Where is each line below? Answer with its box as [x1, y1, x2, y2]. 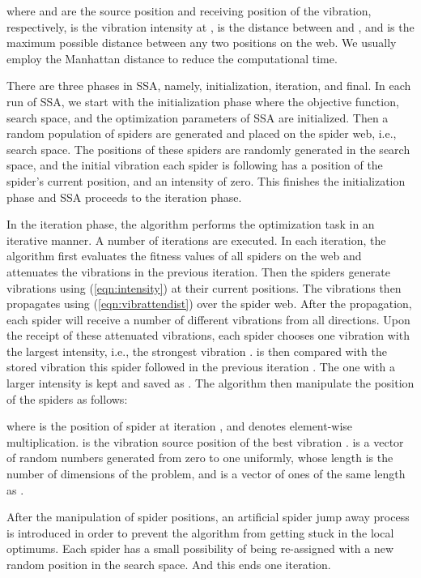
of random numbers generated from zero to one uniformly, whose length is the [6, 449, 393, 466]
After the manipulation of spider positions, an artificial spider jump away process [6, 508, 410, 525]
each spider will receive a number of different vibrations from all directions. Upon [6, 310, 410, 328]
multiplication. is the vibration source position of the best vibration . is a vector [6, 433, 404, 450]
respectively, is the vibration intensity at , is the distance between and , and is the [6, 18, 415, 35]
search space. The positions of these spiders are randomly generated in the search [6, 140, 410, 157]
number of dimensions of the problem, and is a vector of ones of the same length [6, 465, 406, 482]
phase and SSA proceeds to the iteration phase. [6, 188, 242, 205]
